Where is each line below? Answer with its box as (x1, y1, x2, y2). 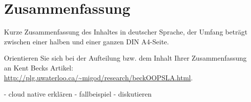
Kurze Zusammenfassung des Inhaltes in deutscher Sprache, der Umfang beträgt (4, 27, 248, 37)
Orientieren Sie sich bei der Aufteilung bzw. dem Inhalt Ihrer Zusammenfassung (4, 53, 247, 63)
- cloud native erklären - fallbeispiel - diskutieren (4, 89, 152, 99)
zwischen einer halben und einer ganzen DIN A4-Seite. (4, 36, 169, 46)
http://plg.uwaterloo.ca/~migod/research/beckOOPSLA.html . (4, 72, 193, 82)
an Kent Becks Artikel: (4, 62, 73, 72)
